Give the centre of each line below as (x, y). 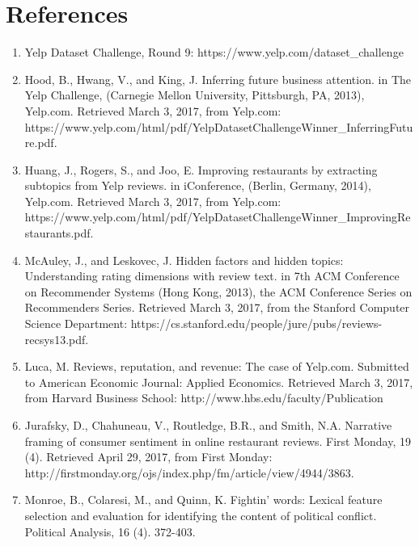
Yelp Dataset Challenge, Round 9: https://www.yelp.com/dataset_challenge (214, 52)
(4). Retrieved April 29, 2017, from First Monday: (148, 457)
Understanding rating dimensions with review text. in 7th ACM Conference (212, 276)
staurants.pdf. (59, 233)
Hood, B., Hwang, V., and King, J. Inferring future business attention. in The (218, 79)
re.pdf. (41, 143)
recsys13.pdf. (57, 339)
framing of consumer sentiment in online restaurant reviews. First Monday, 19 (218, 441)
